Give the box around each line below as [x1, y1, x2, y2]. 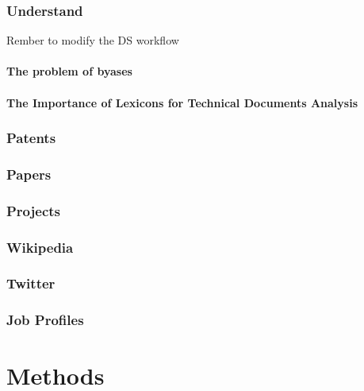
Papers [6, 164, 52, 184]
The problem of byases [6, 63, 132, 79]
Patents [6, 128, 56, 148]
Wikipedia [6, 237, 74, 257]
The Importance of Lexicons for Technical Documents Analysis [6, 94, 358, 110]
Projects [6, 200, 61, 220]
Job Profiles [6, 310, 84, 330]
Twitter [6, 273, 56, 293]
